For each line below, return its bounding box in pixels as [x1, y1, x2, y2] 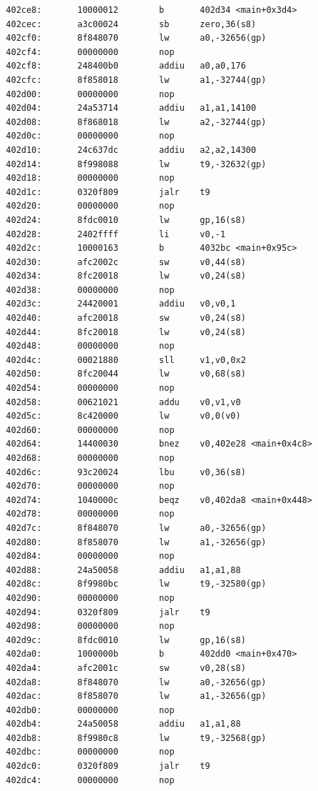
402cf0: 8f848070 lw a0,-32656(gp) [6, 33, 267, 44]
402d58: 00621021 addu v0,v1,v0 [6, 397, 241, 407]
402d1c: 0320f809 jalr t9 [6, 186, 210, 197]
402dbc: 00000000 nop [6, 747, 175, 757]
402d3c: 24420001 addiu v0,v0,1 [6, 299, 236, 309]
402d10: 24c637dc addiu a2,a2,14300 [6, 144, 257, 155]
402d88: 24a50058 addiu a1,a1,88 [6, 564, 241, 575]
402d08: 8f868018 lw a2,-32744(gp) [6, 116, 267, 127]
